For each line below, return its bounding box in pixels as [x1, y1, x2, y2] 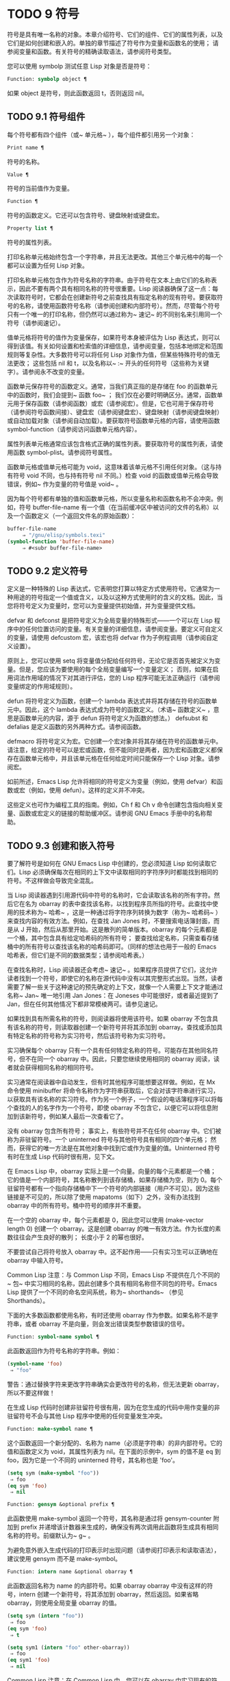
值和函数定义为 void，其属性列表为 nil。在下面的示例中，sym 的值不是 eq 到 [7, 1447, 221, 1455]
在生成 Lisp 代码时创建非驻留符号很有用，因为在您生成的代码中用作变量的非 [7, 1403, 220, 1411]
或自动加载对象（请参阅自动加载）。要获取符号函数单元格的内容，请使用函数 [7, 416, 220, 425]
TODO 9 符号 [7, 6, 80, 22]
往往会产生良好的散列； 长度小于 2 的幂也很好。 [12, 1233, 149, 1241]
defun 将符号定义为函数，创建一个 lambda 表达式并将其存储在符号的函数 [7, 697, 212, 705]
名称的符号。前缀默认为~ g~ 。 [7, 1531, 94, 1540]
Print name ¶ [7, 144, 44, 151]
